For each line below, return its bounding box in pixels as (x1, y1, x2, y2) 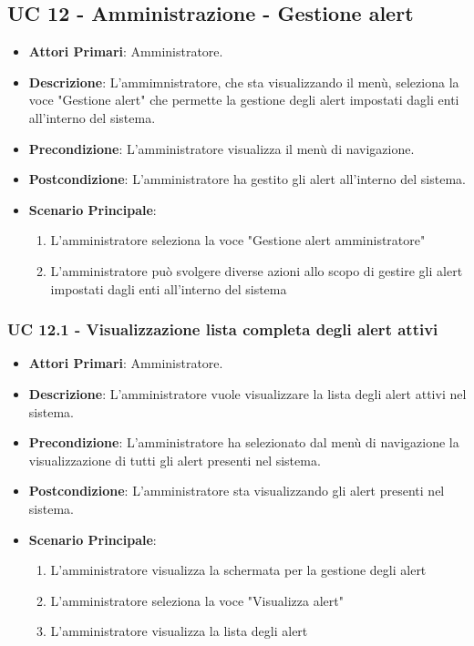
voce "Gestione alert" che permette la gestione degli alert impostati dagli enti (28, 90, 459, 109)
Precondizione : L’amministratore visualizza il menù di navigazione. (28, 138, 415, 158)
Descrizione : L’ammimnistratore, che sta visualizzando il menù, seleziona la (28, 72, 459, 91)
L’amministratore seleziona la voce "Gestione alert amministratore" (50, 231, 426, 250)
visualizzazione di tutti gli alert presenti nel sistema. (28, 450, 321, 469)
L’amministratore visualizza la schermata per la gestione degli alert (50, 560, 427, 579)
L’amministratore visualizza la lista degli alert (50, 621, 308, 641)
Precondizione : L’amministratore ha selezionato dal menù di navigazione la (28, 433, 459, 452)
